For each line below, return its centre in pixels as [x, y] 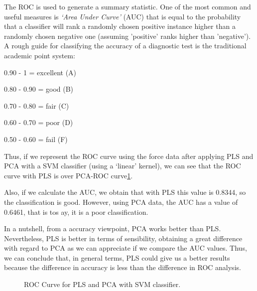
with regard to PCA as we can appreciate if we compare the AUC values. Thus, [126, 248]
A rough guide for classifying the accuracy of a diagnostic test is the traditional [125, 46]
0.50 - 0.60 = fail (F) [36, 139]
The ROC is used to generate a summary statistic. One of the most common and [128, 6]
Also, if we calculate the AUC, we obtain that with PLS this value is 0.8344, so [125, 192]
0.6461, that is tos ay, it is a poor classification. [76, 212]
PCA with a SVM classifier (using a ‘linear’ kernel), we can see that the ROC [123, 166]
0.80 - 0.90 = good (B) [39, 89]
